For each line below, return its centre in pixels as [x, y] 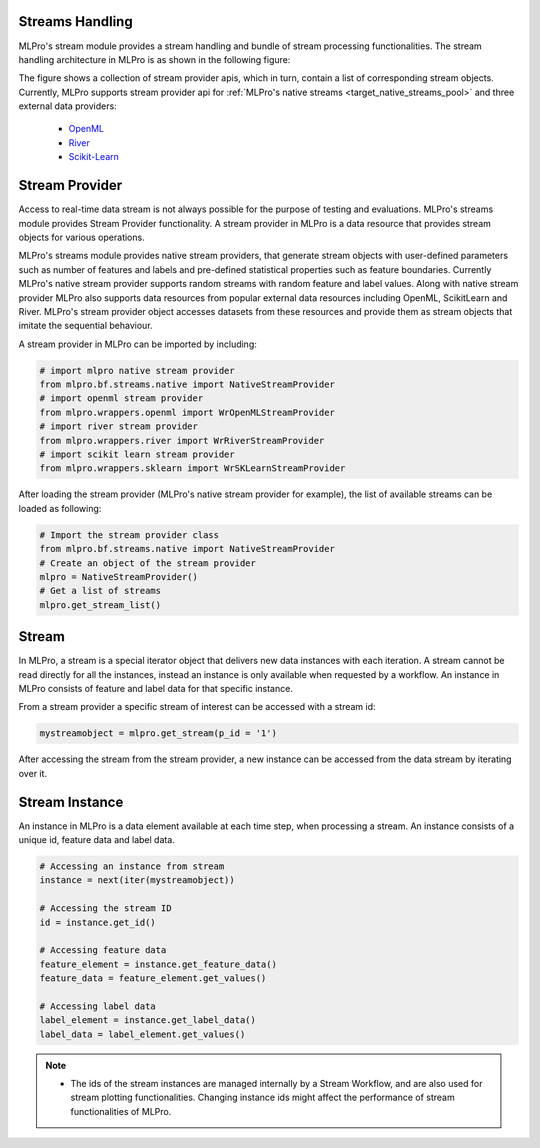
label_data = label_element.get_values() [142, 1034]
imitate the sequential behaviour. [86, 326]
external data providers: [67, 106]
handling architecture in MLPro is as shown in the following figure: [154, 59]
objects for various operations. [81, 237]
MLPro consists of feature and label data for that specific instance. [156, 688]
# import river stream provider [119, 426]
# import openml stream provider [121, 398]
